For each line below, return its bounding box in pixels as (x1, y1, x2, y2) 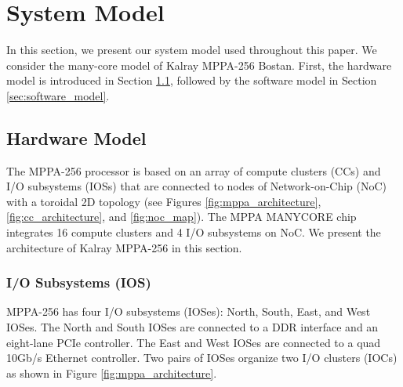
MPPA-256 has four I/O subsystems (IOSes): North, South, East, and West (6, 303, 371, 320)
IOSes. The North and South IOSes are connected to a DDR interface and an (6, 319, 379, 335)
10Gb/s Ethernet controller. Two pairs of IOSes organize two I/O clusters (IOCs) (6, 349, 398, 366)
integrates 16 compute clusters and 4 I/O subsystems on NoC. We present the (6, 224, 381, 241)
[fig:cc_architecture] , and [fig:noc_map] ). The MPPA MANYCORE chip (6, 208, 357, 225)
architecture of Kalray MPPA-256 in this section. (6, 239, 242, 255)
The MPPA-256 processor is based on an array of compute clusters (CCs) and (6, 162, 381, 179)
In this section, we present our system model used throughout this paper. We (6, 42, 377, 58)
